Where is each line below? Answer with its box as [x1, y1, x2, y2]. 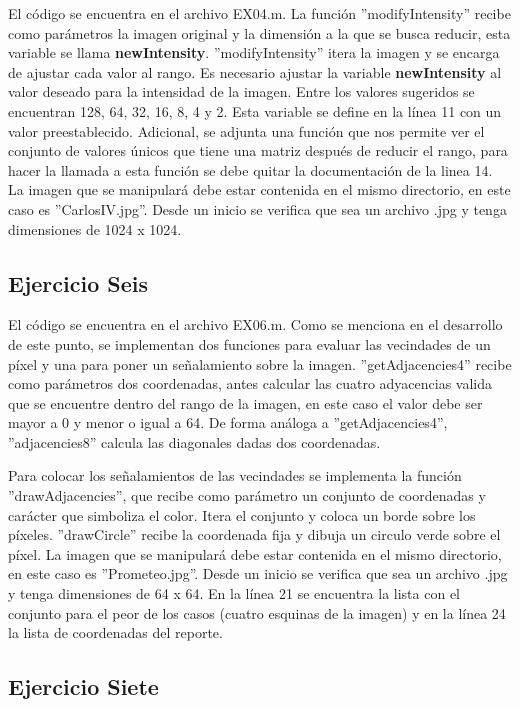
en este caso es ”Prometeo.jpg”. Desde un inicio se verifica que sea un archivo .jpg [8, 563, 508, 584]
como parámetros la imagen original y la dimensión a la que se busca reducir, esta [8, 22, 511, 43]
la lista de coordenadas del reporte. [8, 622, 223, 643]
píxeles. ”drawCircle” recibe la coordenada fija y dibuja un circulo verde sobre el [8, 524, 501, 545]
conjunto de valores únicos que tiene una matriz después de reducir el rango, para [8, 140, 508, 161]
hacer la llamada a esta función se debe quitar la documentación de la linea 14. [8, 159, 493, 180]
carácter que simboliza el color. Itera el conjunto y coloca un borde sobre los [8, 504, 476, 525]
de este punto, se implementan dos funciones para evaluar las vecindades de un [8, 333, 491, 354]
